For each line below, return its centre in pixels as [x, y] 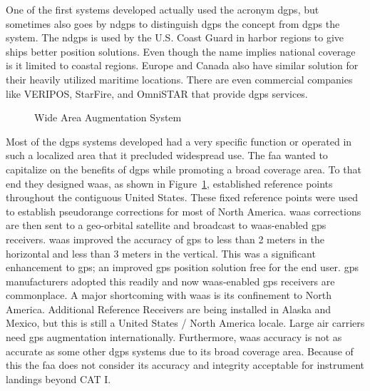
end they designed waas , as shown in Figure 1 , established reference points [169, 183]
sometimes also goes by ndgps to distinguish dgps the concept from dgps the [173, 23]
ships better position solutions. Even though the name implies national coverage [181, 51]
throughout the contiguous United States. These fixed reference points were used [182, 197]
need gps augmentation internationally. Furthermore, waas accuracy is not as [174, 337]
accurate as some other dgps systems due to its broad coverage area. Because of [180, 351]
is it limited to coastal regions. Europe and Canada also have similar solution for [182, 65]
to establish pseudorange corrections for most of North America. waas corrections [184, 211]
